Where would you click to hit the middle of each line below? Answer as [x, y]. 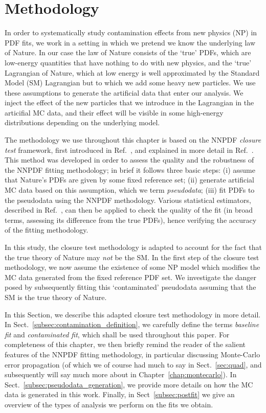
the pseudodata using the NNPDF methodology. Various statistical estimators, [128, 200]
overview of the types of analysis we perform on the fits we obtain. [109, 404]
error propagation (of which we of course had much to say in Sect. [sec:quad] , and [133, 364]
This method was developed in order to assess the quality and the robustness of [129, 160]
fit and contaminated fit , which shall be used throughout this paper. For [117, 334]
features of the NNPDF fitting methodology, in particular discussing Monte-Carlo [132, 354]
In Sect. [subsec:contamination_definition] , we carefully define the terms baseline [132, 324]
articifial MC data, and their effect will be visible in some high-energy [114, 112]
